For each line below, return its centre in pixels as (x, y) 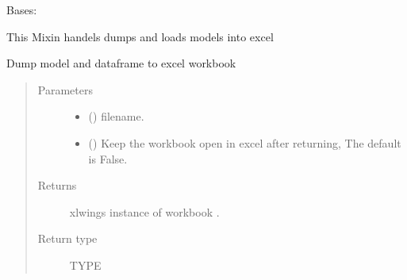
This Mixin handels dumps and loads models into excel (140, 36)
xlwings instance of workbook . (144, 211)
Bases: (22, 10)
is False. (108, 158)
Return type (67, 238)
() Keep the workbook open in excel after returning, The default (245, 142)
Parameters (65, 89)
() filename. (116, 116)
